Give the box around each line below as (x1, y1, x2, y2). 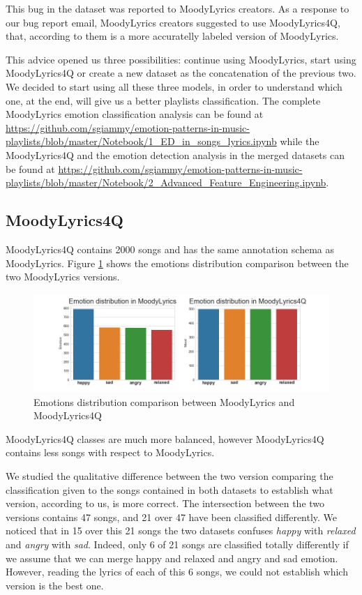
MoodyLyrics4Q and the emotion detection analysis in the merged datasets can (6, 147, 345, 162)
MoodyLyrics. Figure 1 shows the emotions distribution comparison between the (6, 255, 349, 270)
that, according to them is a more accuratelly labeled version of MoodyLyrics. (6, 29, 339, 43)
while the (280, 134, 319, 149)
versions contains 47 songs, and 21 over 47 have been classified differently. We (6, 509, 338, 524)
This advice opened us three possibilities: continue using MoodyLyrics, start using (6, 52, 356, 66)
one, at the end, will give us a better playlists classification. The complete (6, 93, 321, 107)
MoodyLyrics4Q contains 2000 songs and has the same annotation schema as (6, 241, 334, 256)
